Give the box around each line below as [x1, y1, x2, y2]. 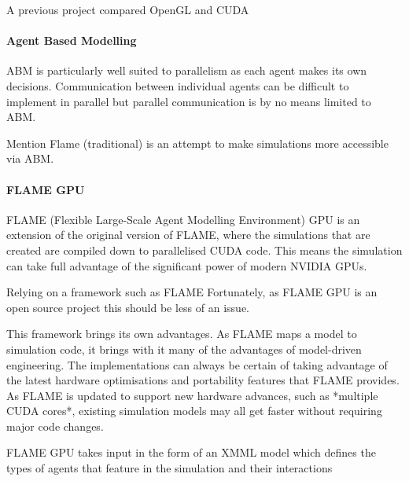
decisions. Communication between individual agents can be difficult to [6, 77, 349, 94]
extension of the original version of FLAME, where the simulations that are [6, 226, 370, 243]
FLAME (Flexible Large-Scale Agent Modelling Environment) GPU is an [6, 211, 360, 227]
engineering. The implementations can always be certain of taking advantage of [6, 356, 388, 373]
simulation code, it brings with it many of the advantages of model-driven [6, 340, 362, 357]
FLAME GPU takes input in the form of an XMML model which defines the [6, 444, 376, 461]
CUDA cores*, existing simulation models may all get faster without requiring [6, 402, 382, 419]
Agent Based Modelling [6, 32, 137, 49]
